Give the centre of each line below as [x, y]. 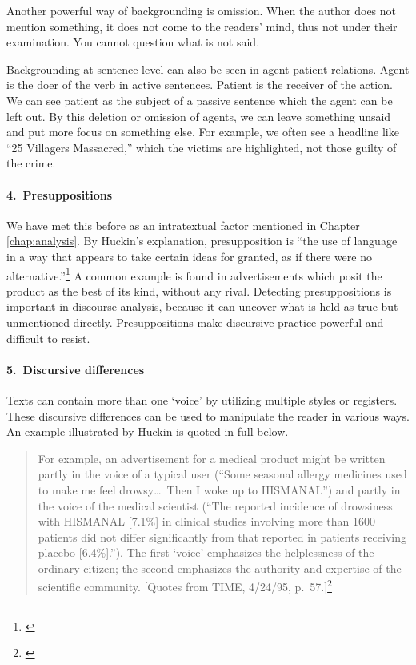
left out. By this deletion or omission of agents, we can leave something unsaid [199, 116]
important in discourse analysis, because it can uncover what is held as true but [202, 306]
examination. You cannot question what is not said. [133, 42]
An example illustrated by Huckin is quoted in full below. [148, 431]
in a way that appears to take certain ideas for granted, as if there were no [189, 256]
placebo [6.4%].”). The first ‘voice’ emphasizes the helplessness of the [206, 552]
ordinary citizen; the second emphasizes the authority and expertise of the [220, 568]
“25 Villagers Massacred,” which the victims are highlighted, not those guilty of [202, 147]
